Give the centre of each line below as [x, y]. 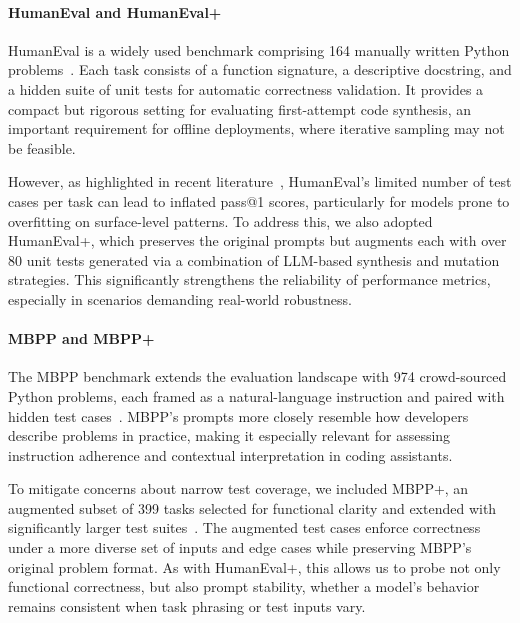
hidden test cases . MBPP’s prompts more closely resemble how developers [238, 415]
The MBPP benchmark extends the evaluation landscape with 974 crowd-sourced [257, 376]
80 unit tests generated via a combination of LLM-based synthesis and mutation [254, 259]
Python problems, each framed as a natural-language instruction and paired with [256, 395]
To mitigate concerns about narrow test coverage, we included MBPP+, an [238, 488]
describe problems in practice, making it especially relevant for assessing [229, 435]
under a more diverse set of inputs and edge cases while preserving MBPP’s [240, 547]
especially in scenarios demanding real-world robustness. [180, 298]
